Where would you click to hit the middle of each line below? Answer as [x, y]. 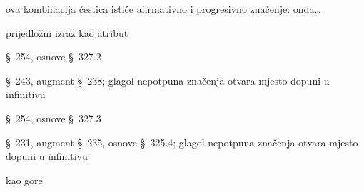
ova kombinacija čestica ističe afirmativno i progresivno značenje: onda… [163, 9]
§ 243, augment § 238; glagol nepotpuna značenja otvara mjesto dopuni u [168, 80]
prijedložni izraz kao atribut [67, 32]
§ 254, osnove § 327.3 [54, 118]
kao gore [24, 180]
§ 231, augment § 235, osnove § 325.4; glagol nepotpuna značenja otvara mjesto [182, 142]
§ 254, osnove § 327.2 [54, 57]
